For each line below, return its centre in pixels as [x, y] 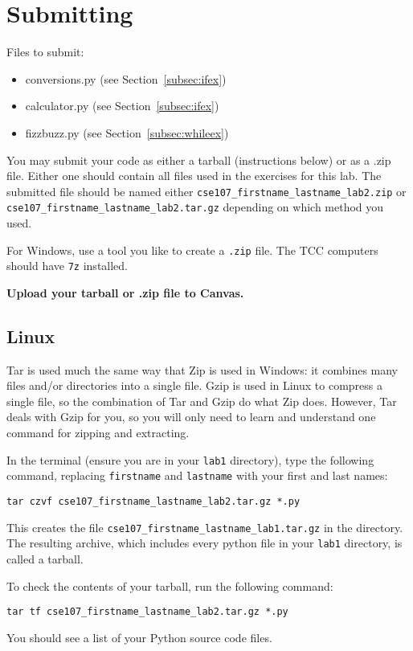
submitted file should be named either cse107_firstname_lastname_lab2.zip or [206, 191]
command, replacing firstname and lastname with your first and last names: [197, 475]
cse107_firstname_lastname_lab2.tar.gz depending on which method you [195, 207]
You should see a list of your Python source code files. [139, 637]
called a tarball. [45, 558]
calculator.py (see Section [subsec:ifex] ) [122, 106]
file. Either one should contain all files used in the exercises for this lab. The [194, 176]
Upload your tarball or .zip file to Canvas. [125, 292]
